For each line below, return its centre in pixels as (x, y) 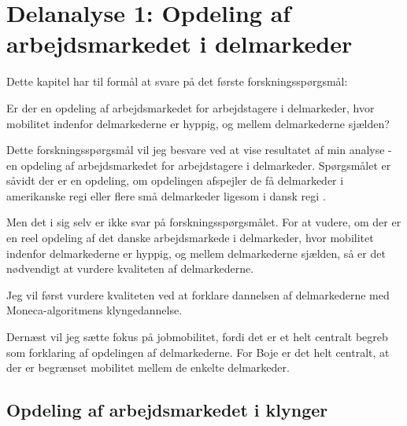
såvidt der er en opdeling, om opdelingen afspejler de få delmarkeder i (175, 180)
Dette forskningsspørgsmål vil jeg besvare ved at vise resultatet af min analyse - (199, 150)
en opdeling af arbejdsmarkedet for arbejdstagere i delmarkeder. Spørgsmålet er (199, 165)
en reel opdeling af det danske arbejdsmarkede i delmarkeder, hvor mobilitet (190, 238)
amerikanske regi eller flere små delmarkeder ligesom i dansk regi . (166, 195)
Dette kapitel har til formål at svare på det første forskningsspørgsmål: (177, 81)
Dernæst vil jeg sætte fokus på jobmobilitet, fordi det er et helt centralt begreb (197, 337)
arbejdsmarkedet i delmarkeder (179, 44)
